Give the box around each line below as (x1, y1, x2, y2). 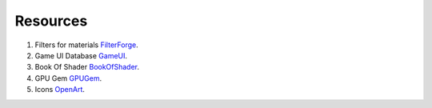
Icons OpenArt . (34, 85, 86, 94)
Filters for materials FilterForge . (34, 40, 139, 50)
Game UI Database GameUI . (34, 50, 128, 60)
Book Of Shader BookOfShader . (34, 62, 140, 72)
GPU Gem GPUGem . (34, 73, 102, 83)
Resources (14, 12, 88, 30)
